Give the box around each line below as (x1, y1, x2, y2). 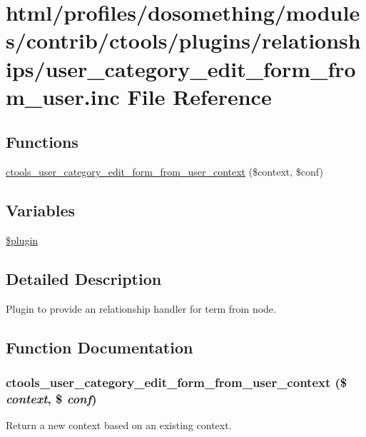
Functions (6, 131, 78, 153)
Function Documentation (6, 336, 193, 358)
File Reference (127, 81, 272, 111)
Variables (6, 199, 76, 221)
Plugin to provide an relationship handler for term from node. (6, 301, 276, 316)
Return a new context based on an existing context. (6, 418, 232, 433)
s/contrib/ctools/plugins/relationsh (6, 26, 361, 55)
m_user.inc (6, 81, 120, 111)
